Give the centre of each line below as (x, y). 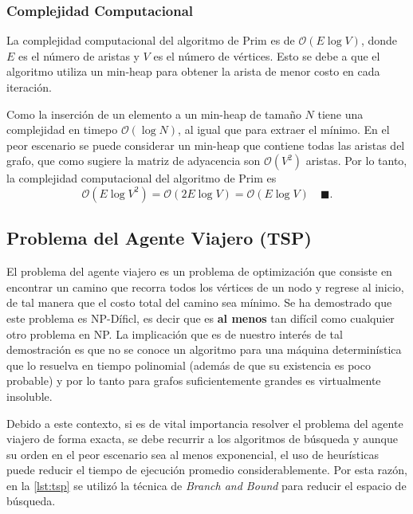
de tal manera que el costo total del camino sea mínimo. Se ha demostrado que (199, 302)
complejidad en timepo (62, 129)
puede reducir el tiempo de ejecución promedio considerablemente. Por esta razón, (207, 470)
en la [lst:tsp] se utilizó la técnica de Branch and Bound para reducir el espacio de (206, 485)
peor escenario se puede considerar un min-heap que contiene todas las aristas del (206, 145)
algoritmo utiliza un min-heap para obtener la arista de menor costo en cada (193, 71)
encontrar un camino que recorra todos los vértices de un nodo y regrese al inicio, (205, 286)
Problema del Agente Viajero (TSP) (159, 238)
